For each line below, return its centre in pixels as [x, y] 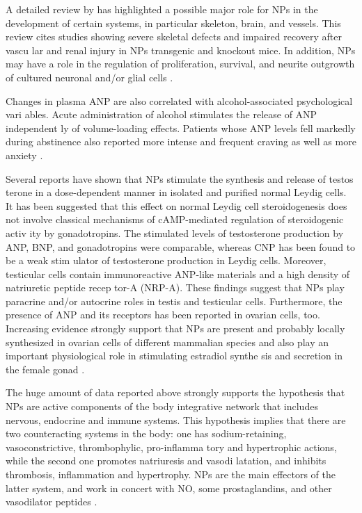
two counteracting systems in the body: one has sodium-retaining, [146, 433]
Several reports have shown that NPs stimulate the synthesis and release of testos [180, 178]
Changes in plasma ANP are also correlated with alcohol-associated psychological [179, 100]
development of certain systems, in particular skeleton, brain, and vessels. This [173, 23]
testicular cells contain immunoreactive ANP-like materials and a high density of [178, 274]
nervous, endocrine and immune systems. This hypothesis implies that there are [176, 420]
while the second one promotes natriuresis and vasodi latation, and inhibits [166, 461]
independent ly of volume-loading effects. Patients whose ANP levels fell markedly [181, 128]
